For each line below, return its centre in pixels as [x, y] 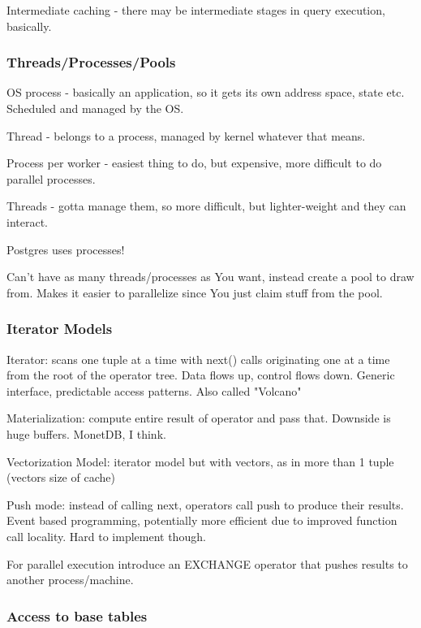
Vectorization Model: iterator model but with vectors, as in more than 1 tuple [200, 461]
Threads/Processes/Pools [91, 62]
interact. [27, 221]
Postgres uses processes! [66, 249]
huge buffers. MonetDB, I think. [86, 433]
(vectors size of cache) [61, 477]
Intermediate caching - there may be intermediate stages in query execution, [196, 10]
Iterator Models [60, 329]
